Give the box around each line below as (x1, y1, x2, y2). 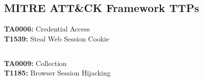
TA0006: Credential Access (4, 23, 90, 34)
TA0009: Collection (4, 57, 67, 68)
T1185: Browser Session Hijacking (4, 67, 111, 78)
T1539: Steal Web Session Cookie (4, 33, 109, 43)
